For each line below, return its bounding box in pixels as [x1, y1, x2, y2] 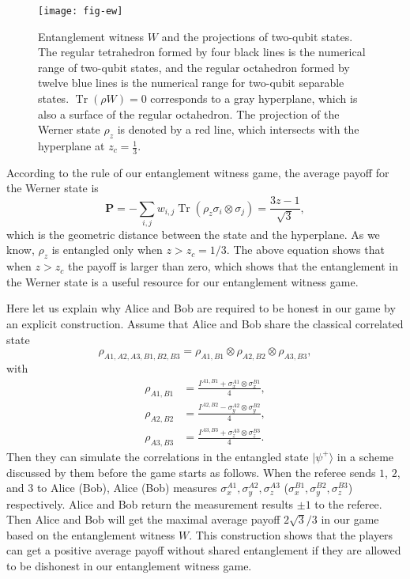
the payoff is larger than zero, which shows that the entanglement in [67, 258, 398, 274]
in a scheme [337, 448, 394, 464]
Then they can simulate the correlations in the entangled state [6, 448, 309, 464]
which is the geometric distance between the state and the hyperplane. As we [6, 225, 380, 242]
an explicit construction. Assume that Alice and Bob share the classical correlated [6, 316, 404, 331]
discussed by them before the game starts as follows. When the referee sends [6, 464, 376, 480]
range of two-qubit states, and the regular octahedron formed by [38, 59, 350, 75]
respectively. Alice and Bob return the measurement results [6, 495, 294, 512]
